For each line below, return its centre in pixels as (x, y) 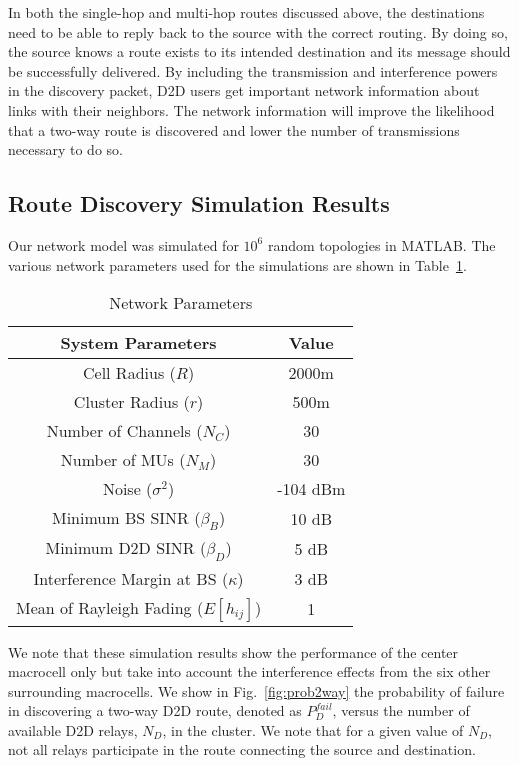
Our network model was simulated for (123, 244)
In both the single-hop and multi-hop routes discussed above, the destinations (246, 12)
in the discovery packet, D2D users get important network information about (244, 90)
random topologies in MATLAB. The (381, 244)
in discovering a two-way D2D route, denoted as (155, 710)
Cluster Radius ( (131, 402)
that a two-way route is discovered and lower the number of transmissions (234, 129)
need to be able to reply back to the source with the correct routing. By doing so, (258, 31)
